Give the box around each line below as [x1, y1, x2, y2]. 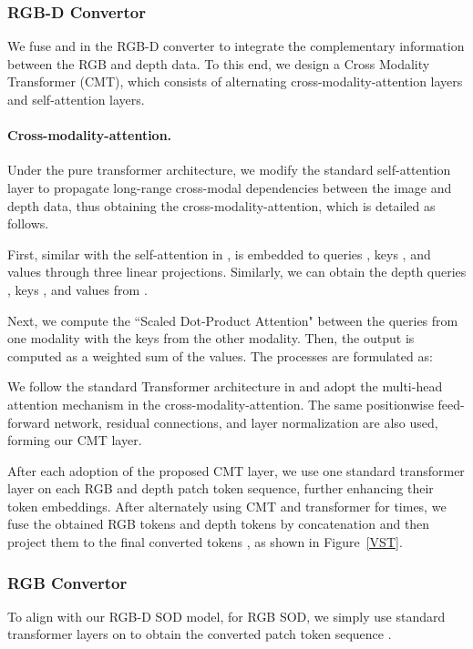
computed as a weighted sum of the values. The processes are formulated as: [7, 346, 433, 365]
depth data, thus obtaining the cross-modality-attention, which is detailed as [7, 196, 436, 215]
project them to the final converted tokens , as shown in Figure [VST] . [7, 532, 403, 552]
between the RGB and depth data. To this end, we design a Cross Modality [7, 54, 430, 73]
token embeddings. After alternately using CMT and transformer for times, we [7, 496, 447, 515]
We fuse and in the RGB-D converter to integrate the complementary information [7, 36, 465, 56]
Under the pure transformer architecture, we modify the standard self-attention [7, 160, 451, 179]
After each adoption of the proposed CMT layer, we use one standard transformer [7, 461, 465, 480]
